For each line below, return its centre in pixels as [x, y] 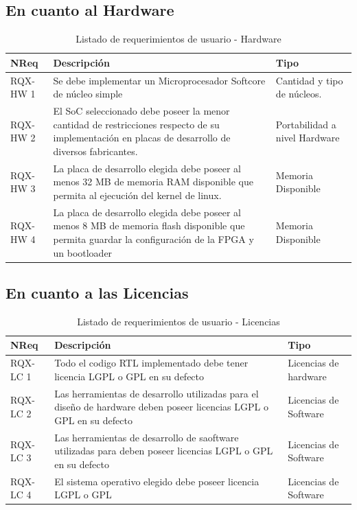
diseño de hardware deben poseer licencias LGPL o [161, 407]
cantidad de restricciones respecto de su [136, 124]
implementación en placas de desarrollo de [142, 138]
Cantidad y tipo [309, 80]
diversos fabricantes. [95, 151]
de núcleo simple [88, 94]
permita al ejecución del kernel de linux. [137, 195]
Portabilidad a [306, 124]
